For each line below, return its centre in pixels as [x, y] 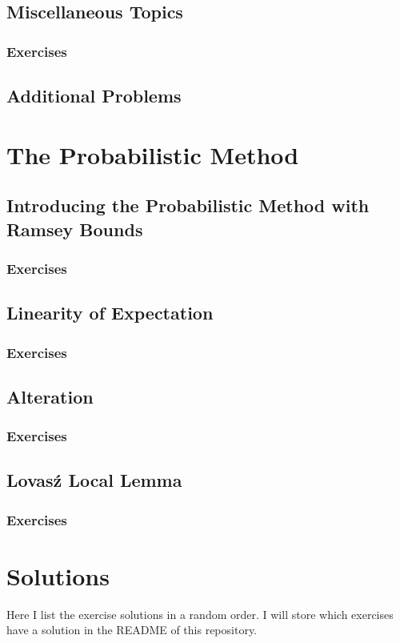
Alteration [50, 396]
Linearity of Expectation [110, 313]
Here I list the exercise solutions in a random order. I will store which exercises [200, 614]
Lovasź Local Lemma [94, 480]
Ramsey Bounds [75, 229]
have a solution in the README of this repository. [132, 630]
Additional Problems [94, 96]
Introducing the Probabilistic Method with [188, 205]
